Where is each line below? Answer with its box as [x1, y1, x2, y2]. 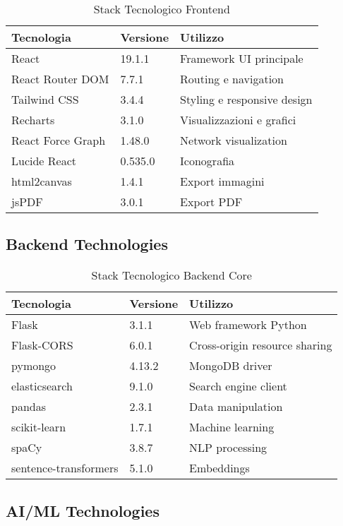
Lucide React [11, 153, 76, 169]
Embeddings [189, 460, 250, 477]
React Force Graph [11, 132, 106, 148]
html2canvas [11, 173, 72, 189]
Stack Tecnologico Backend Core [91, 267, 252, 284]
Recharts [11, 112, 55, 128]
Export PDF [180, 193, 243, 210]
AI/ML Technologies [6, 499, 160, 521]
